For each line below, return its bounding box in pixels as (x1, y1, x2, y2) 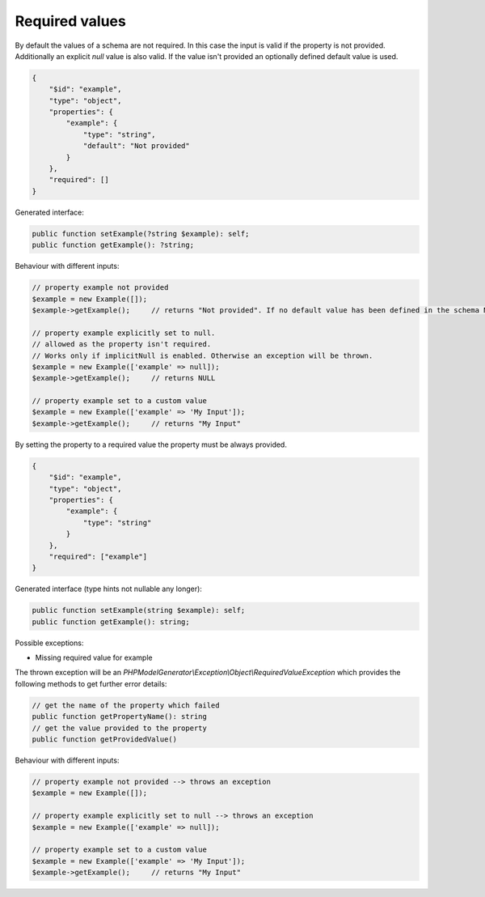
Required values (15, 12, 127, 30)
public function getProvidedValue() (32, 735, 178, 744)
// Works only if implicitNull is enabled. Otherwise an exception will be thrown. (32, 351, 373, 360)
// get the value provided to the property (32, 723, 208, 733)
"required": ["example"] (48, 551, 148, 561)
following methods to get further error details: (15, 678, 167, 688)
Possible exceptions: (15, 638, 84, 648)
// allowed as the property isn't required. (32, 340, 212, 349)
